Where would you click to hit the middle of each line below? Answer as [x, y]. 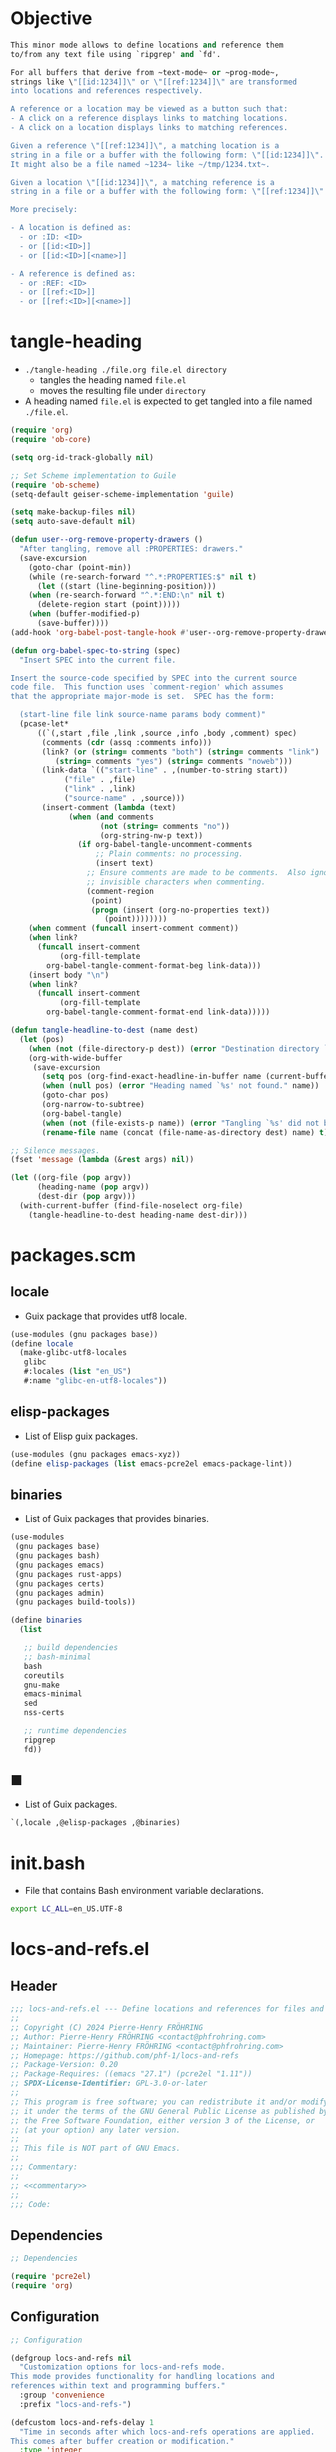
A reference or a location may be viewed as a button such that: [149, 109]
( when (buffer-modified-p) [84, 614]
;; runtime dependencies [75, 1731]
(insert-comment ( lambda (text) [109, 807]
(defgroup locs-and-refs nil [71, 2358]
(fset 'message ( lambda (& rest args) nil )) [102, 1160]
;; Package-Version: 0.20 [64, 2065]
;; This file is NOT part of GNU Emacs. [96, 2148]
